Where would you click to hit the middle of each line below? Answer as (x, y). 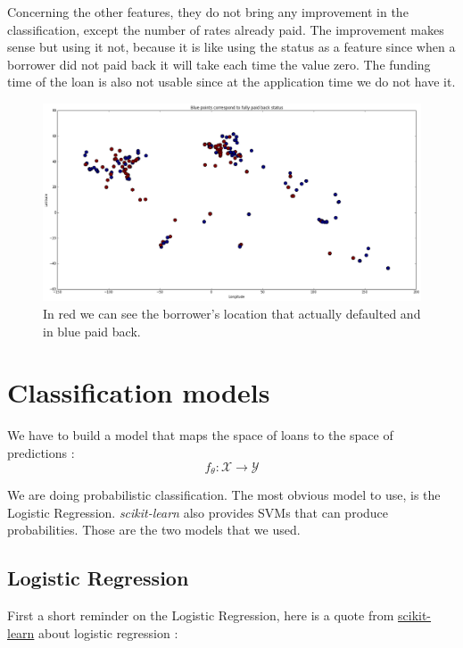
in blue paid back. (92, 331)
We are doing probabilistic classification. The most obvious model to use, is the (224, 495)
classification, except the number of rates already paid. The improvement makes (226, 29)
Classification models (139, 392)
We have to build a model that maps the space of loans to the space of (200, 435)
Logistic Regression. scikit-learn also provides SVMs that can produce (198, 512)
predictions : (41, 452)
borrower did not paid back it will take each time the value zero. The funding (219, 64)
